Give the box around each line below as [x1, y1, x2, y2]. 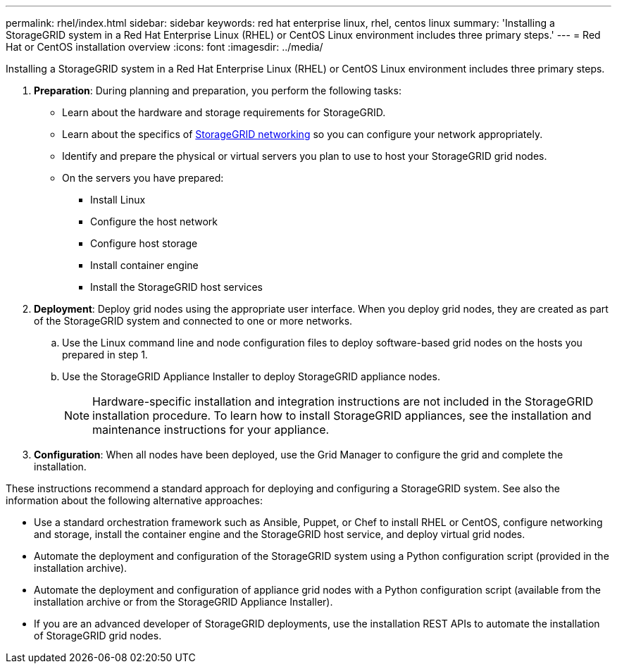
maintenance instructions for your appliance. [92, 423, 330, 437]
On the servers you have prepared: [62, 172, 224, 184]
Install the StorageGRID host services [90, 281, 263, 293]
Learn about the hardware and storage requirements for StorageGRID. [62, 106, 386, 118]
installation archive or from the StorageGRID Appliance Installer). [34, 596, 333, 608]
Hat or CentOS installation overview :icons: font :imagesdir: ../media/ [6, 41, 323, 53]
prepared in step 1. [62, 349, 148, 361]
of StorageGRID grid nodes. [34, 630, 162, 642]
